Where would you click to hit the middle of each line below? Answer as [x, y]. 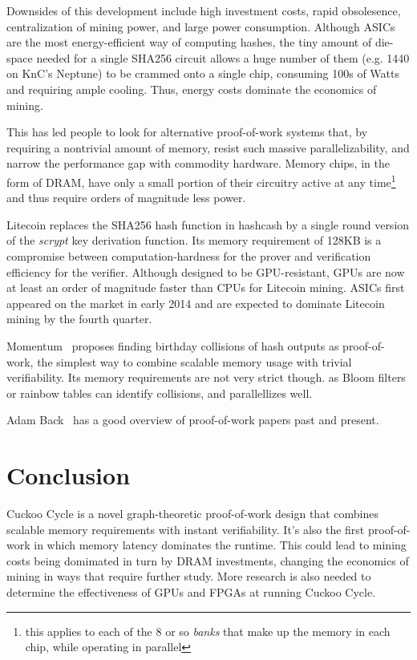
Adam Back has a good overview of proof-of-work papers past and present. [193, 420]
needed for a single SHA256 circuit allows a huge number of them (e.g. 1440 [223, 57]
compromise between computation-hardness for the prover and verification [189, 255]
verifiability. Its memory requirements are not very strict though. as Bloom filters [206, 377]
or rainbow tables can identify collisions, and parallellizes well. [160, 393]
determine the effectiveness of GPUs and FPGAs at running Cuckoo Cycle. [191, 592]
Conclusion [69, 475]
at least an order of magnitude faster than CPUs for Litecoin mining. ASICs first [206, 287]
